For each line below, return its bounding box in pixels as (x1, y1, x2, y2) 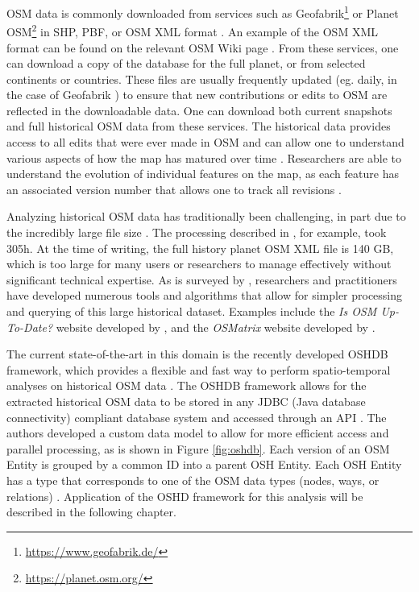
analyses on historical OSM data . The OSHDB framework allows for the (6, 377, 367, 394)
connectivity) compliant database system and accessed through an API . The (6, 408, 387, 425)
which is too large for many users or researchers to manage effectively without (6, 255, 392, 272)
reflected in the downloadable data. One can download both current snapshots (6, 101, 392, 118)
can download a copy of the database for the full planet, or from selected (6, 55, 366, 72)
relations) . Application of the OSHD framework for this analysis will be (6, 487, 363, 504)
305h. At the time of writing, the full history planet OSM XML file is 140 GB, (6, 239, 394, 256)
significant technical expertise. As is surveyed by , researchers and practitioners (6, 271, 397, 288)
